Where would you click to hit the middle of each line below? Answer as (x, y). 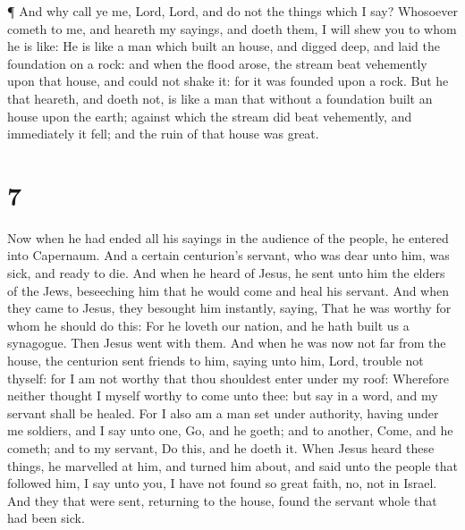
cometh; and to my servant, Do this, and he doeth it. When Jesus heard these (221, 448)
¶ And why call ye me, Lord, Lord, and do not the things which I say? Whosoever (232, 11)
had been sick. (46, 518)
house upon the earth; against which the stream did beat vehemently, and (210, 116)
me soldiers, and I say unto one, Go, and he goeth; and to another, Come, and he (230, 430)
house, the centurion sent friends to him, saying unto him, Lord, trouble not (216, 361)
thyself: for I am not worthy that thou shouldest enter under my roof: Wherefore (228, 378)
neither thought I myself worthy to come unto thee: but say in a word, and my (223, 395)
